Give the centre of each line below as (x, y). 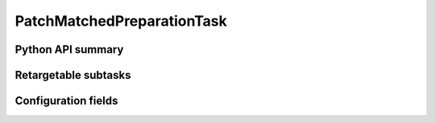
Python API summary (69, 49)
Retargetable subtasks (73, 75)
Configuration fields (66, 101)
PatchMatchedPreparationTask (121, 21)
